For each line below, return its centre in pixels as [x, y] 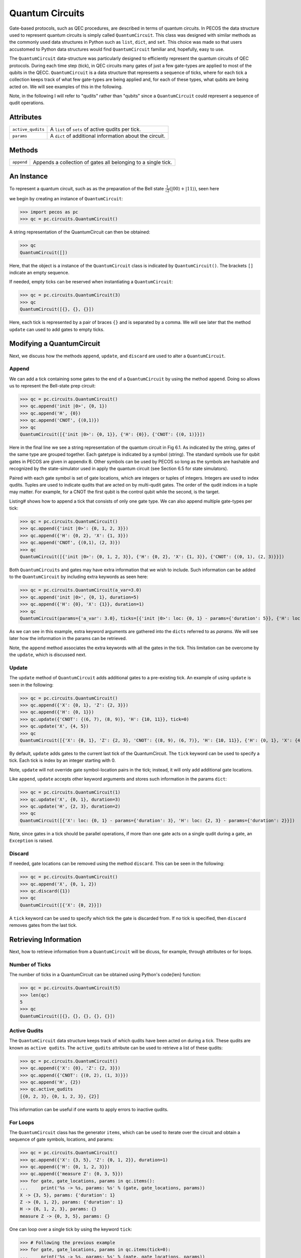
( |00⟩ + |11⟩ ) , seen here [194, 189]
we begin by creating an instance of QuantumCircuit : [66, 198]
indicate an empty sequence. [39, 273]
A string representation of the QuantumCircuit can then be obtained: [80, 232]
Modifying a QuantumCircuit [55, 344]
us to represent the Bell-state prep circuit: [52, 386]
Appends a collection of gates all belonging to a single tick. [103, 162]
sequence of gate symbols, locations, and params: [61, 1139]
